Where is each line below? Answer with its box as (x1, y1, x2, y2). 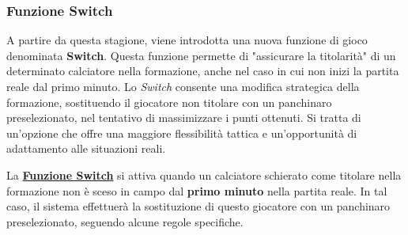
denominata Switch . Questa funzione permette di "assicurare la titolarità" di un (6, 47, 396, 63)
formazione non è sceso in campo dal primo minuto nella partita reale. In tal (6, 182, 387, 199)
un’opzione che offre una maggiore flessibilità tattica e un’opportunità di (6, 124, 357, 141)
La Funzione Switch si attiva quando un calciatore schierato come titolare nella (6, 166, 402, 183)
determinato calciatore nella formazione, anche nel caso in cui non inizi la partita (6, 63, 399, 79)
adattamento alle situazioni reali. (6, 140, 166, 157)
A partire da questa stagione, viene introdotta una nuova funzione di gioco (6, 32, 368, 48)
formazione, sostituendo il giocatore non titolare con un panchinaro (6, 93, 332, 110)
